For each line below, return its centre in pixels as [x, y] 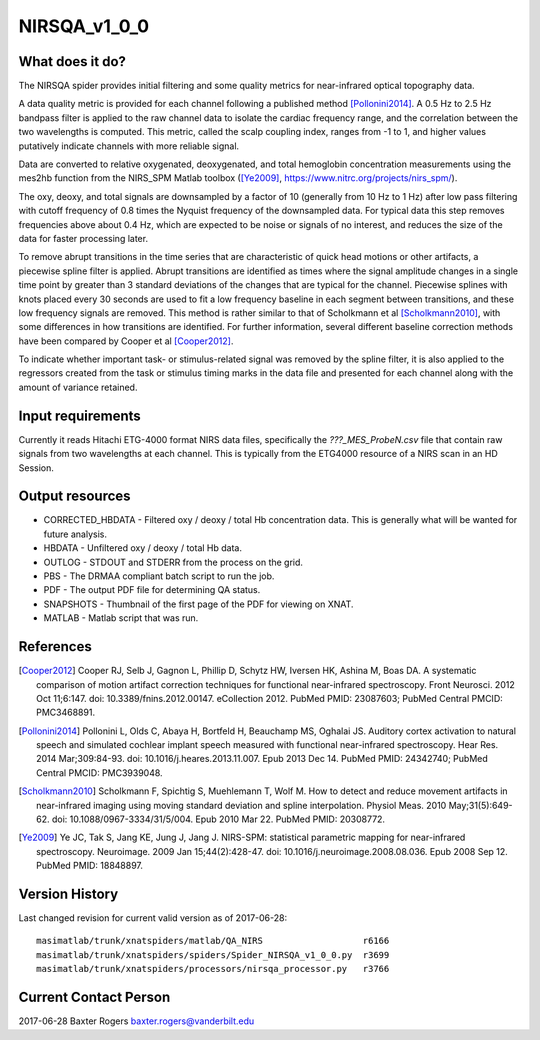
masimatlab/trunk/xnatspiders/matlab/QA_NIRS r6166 [213, 941]
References [55, 646]
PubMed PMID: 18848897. [90, 866]
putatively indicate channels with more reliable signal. [129, 146]
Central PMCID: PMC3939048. [100, 772]
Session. [36, 467]
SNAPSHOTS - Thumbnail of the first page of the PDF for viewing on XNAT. [198, 604]
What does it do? [72, 61]
